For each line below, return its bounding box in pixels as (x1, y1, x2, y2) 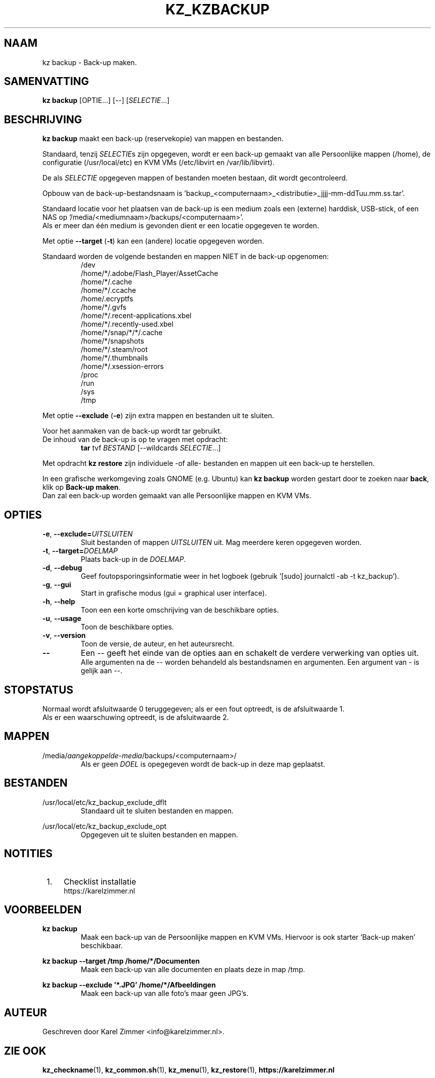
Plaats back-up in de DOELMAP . (80, 555, 186, 564)
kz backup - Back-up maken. (42, 58, 137, 67)
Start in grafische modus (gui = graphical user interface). (80, 589, 267, 598)
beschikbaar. (80, 941, 123, 950)
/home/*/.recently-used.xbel (80, 320, 174, 329)
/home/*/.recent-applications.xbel (80, 311, 192, 320)
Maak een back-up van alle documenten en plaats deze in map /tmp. (80, 965, 305, 974)
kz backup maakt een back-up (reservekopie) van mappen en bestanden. (42, 134, 284, 143)
